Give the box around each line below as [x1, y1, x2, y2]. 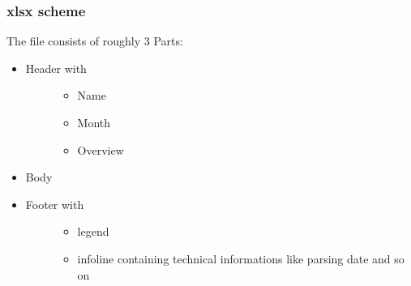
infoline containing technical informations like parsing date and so [77, 250, 405, 267]
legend [77, 223, 109, 240]
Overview [77, 141, 124, 158]
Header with [25, 59, 87, 76]
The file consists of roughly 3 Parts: [6, 32, 183, 49]
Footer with [25, 195, 84, 212]
